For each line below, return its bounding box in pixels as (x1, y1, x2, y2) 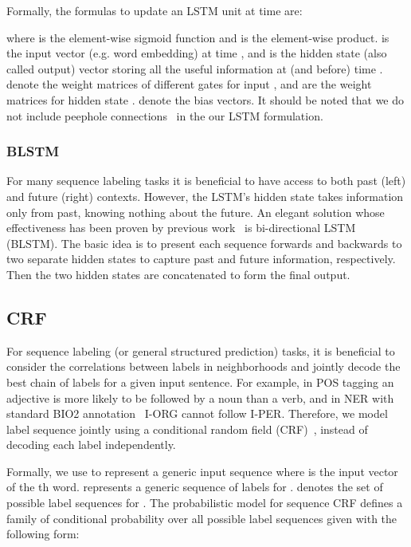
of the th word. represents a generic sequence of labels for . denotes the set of (6, 478, 383, 495)
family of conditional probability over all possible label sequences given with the (6, 510, 397, 526)
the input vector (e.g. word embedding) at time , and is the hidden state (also (6, 45, 387, 61)
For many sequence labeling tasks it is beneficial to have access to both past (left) (6, 172, 406, 189)
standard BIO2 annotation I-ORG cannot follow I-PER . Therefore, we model (6, 405, 388, 422)
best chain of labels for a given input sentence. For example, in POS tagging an (6, 373, 394, 390)
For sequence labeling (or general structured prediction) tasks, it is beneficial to (6, 342, 395, 359)
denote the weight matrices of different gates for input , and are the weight (6, 76, 372, 92)
